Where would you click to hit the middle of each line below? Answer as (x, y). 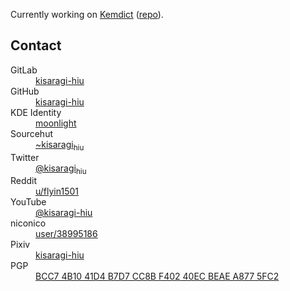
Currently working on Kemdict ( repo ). (87, 14)
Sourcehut (31, 133)
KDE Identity (36, 112)
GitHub (25, 91)
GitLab (24, 70)
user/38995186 (66, 234)
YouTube (28, 202)
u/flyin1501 (57, 191)
